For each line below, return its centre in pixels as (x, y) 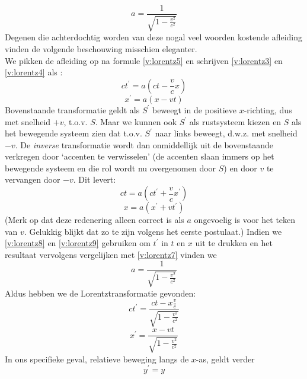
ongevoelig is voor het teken (245, 220)
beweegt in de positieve (194, 109)
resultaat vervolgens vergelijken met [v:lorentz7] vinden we (111, 254)
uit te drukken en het (234, 243)
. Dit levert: (95, 179)
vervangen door (33, 179)
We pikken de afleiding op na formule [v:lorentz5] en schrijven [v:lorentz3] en (144, 60)
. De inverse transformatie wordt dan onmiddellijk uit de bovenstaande (144, 144)
